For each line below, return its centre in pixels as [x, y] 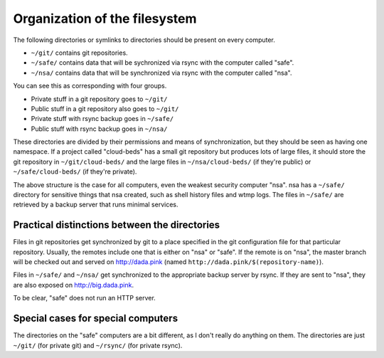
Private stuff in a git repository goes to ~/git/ [99, 99]
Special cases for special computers [95, 318]
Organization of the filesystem [105, 19]
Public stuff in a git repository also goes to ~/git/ [105, 109]
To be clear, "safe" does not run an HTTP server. [84, 298]
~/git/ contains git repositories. [79, 53]
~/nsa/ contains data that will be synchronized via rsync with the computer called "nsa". [161, 73]
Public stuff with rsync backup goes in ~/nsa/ [99, 129]
